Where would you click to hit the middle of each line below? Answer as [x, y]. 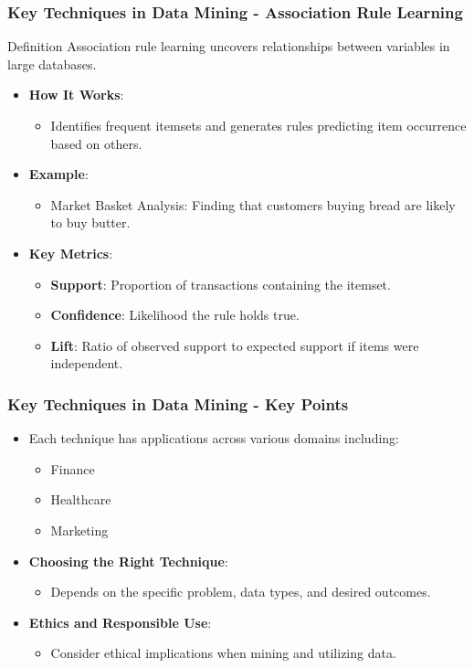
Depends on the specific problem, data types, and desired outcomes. [241, 592]
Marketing [79, 530]
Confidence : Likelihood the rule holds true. [175, 315]
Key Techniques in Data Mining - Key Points [178, 403]
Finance [73, 468]
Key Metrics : [71, 253]
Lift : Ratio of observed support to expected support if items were [235, 345]
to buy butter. [90, 223]
